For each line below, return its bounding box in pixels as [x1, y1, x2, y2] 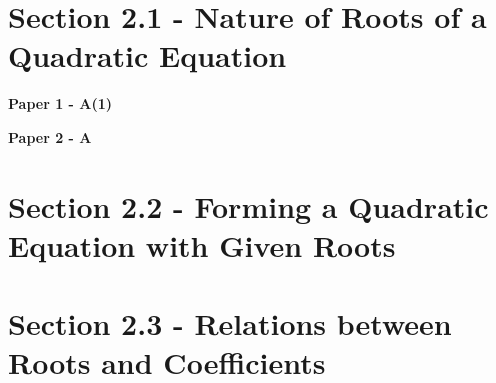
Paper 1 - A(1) [8, 93, 113, 114]
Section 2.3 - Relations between [8, 303, 452, 344]
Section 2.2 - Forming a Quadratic [8, 185, 489, 226]
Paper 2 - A [8, 126, 92, 147]
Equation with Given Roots [8, 224, 396, 265]
